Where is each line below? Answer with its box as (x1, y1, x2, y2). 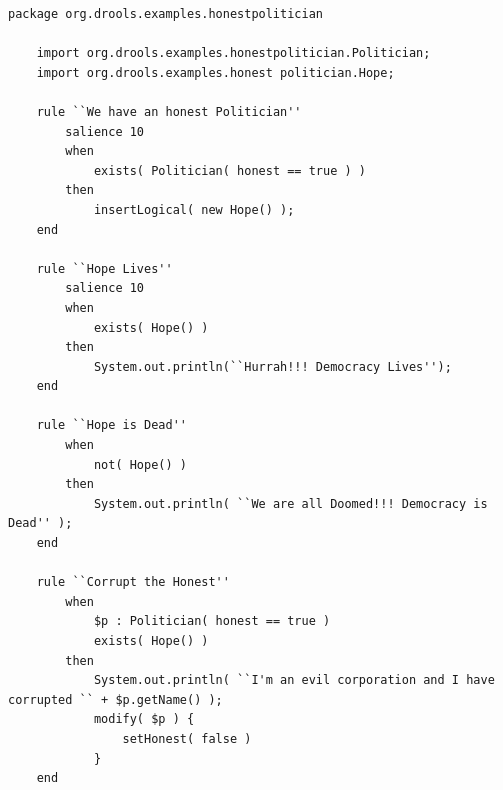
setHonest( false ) (122, 731, 252, 746)
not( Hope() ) (93, 457, 187, 472)
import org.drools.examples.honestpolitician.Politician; (36, 46, 431, 61)
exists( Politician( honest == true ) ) (93, 163, 366, 178)
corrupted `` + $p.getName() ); (8, 692, 223, 707)
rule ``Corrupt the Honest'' (36, 575, 230, 590)
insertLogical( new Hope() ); (93, 202, 295, 217)
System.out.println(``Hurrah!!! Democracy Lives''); (93, 359, 452, 374)
